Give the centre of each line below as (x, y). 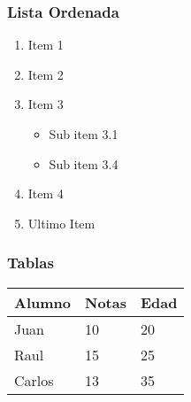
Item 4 (46, 193)
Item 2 (46, 74)
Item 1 (46, 45)
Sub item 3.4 (84, 163)
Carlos (34, 380)
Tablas (31, 263)
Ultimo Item (61, 223)
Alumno (42, 302)
